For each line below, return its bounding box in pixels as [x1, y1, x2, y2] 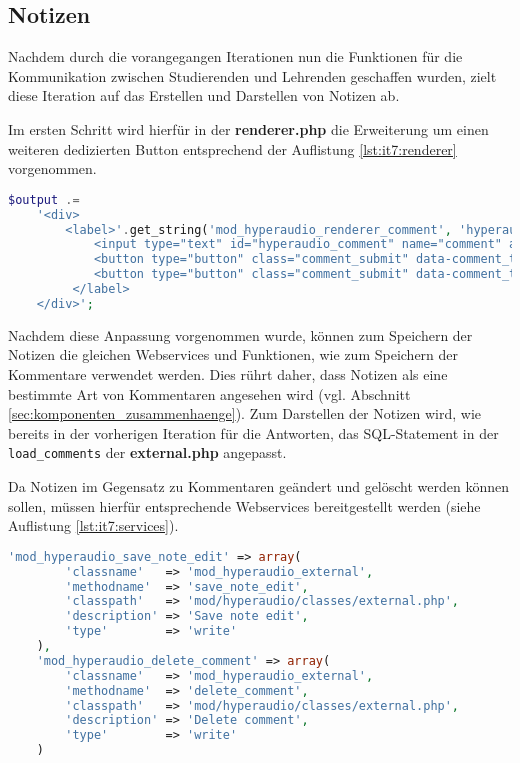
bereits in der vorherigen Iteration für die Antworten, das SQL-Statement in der [8, 422, 499, 443]
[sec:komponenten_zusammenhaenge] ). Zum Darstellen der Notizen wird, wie [8, 403, 482, 424]
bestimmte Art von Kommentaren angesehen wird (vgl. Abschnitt [8, 383, 411, 404]
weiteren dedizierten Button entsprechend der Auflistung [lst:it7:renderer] [8, 138, 457, 159]
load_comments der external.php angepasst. [8, 442, 287, 463]
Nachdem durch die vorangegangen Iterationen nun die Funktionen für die [8, 46, 463, 67]
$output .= [8, 192, 80, 207]
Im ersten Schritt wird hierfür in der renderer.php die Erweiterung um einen [8, 118, 489, 139]
